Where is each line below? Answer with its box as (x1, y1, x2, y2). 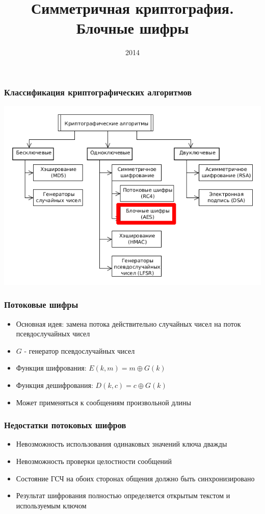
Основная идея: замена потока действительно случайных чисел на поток (16, 318, 241, 329)
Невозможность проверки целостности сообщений (16, 455, 172, 466)
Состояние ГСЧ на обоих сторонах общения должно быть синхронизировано (16, 473, 255, 483)
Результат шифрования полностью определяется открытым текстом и (16, 490, 230, 501)
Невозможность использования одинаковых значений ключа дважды (16, 438, 227, 449)
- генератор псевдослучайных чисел (24, 345, 135, 356)
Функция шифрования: (16, 362, 87, 373)
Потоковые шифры (4, 298, 78, 311)
